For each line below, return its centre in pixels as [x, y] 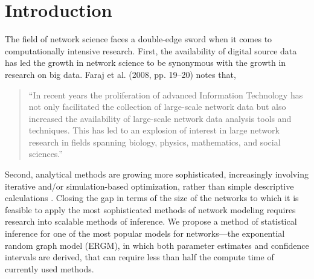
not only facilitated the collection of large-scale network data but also [157, 107]
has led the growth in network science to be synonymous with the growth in [146, 63]
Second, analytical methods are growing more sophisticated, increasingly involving [157, 174]
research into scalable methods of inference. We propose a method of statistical [151, 221]
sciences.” [46, 154]
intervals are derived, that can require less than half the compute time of [139, 257]
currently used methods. [50, 268]
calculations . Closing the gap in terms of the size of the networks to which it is [152, 198]
